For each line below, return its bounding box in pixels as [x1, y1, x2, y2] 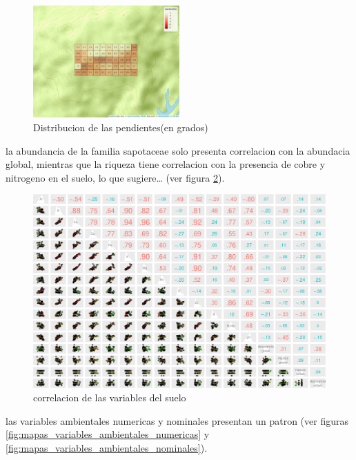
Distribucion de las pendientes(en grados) [33, 120, 208, 134]
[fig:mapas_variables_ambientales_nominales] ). [6, 441, 208, 455]
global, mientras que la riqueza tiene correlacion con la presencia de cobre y [6, 157, 326, 171]
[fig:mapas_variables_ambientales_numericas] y [6, 427, 210, 441]
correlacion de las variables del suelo [33, 390, 186, 405]
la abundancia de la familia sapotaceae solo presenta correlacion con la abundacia [6, 143, 350, 157]
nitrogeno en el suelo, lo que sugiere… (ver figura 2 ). [6, 170, 225, 184]
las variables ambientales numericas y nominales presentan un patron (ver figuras [6, 413, 348, 428]
